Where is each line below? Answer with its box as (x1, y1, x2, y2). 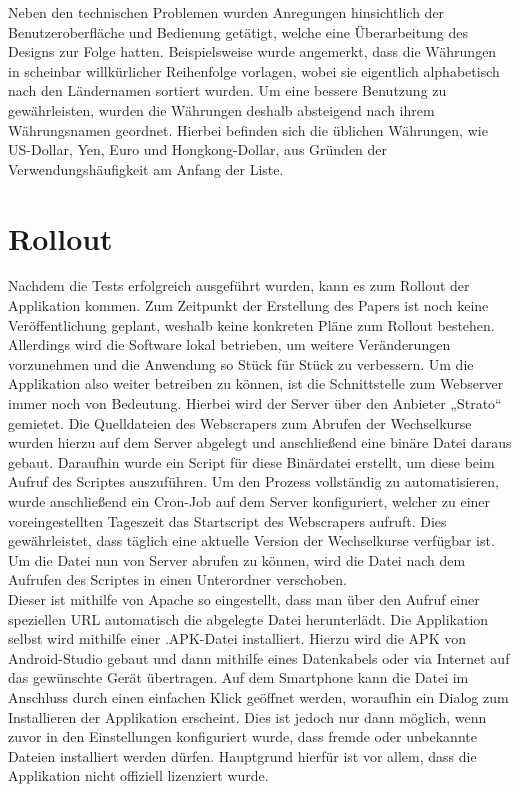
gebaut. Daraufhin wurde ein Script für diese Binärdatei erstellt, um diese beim (8, 451, 495, 472)
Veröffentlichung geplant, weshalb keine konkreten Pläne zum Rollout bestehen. (8, 314, 495, 335)
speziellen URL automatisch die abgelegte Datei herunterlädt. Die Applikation (8, 608, 489, 629)
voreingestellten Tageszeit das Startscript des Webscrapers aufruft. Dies (8, 510, 447, 531)
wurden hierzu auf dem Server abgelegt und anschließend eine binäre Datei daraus (8, 432, 512, 453)
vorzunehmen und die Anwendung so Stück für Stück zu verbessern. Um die (8, 353, 474, 374)
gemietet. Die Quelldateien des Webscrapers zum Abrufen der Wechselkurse (8, 412, 472, 433)
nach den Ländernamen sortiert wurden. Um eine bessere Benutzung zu (8, 80, 447, 101)
